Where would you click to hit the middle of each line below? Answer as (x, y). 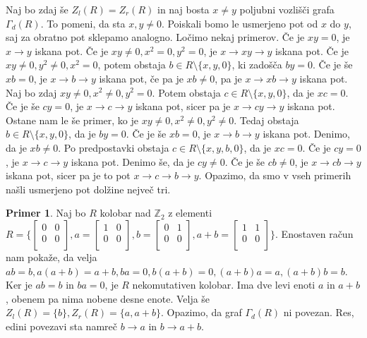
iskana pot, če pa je (141, 78)
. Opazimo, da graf (201, 312)
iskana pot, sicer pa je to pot (68, 175)
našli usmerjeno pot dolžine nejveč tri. (88, 189)
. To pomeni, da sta (83, 23)
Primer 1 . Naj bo (46, 213)
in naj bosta (183, 9)
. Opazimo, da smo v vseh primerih (275, 175)
